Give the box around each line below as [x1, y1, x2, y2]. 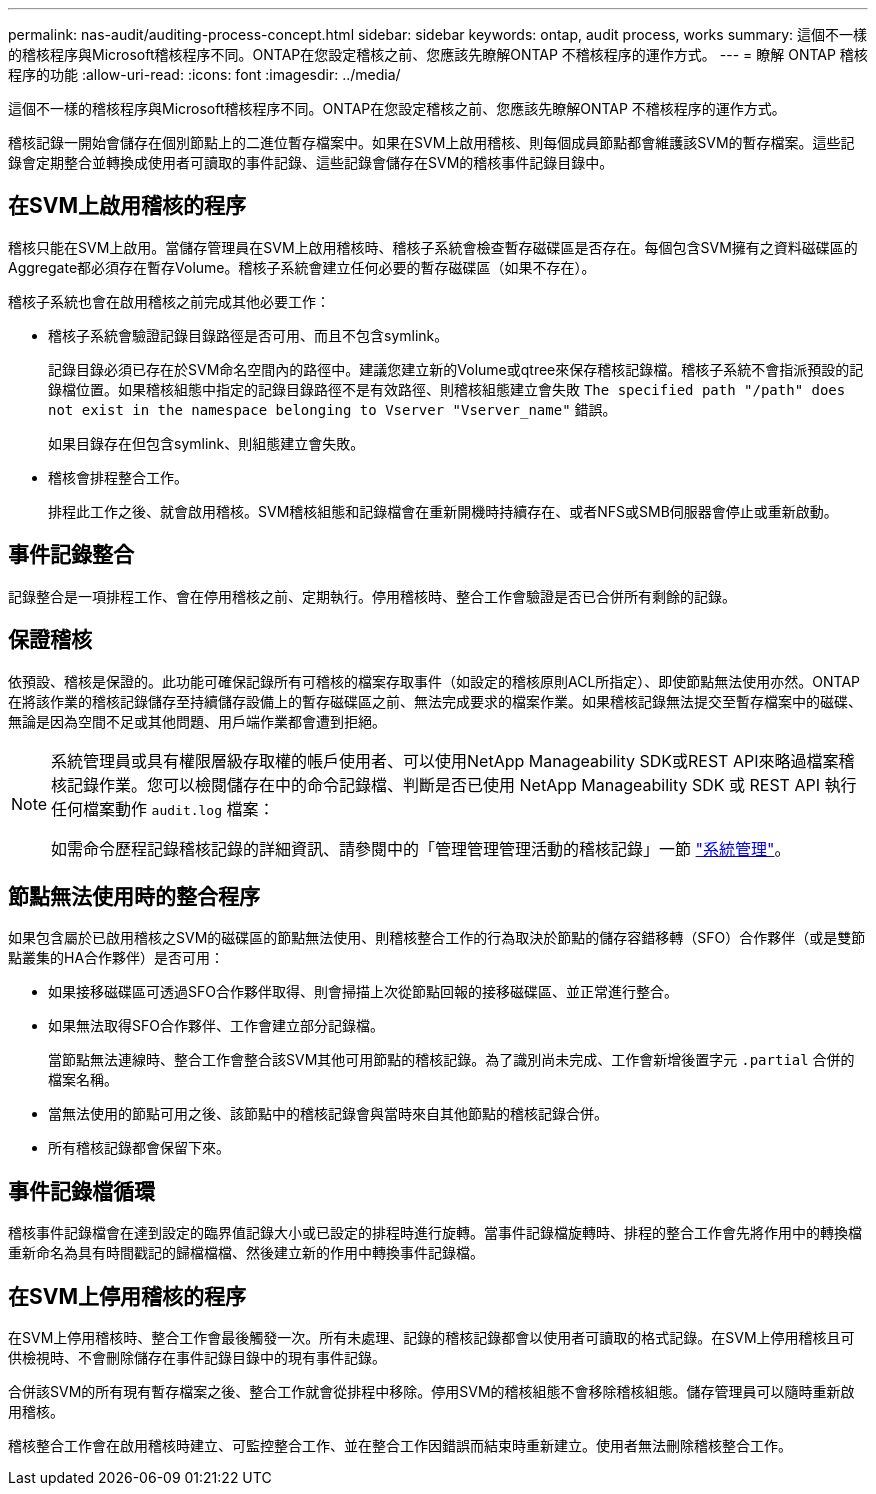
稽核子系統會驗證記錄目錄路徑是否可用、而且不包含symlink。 [48, 326, 449, 344]
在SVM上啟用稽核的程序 [8, 193, 246, 219]
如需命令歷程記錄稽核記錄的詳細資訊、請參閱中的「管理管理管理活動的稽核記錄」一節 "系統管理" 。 [51, 838, 791, 859]
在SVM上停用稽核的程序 [8, 1283, 246, 1309]
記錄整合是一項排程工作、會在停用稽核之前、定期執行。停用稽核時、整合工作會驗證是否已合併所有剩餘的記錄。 [8, 587, 736, 605]
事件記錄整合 [8, 542, 134, 568]
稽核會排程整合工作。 [48, 468, 188, 486]
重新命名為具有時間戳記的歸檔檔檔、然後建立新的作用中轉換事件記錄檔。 [8, 1244, 484, 1262]
